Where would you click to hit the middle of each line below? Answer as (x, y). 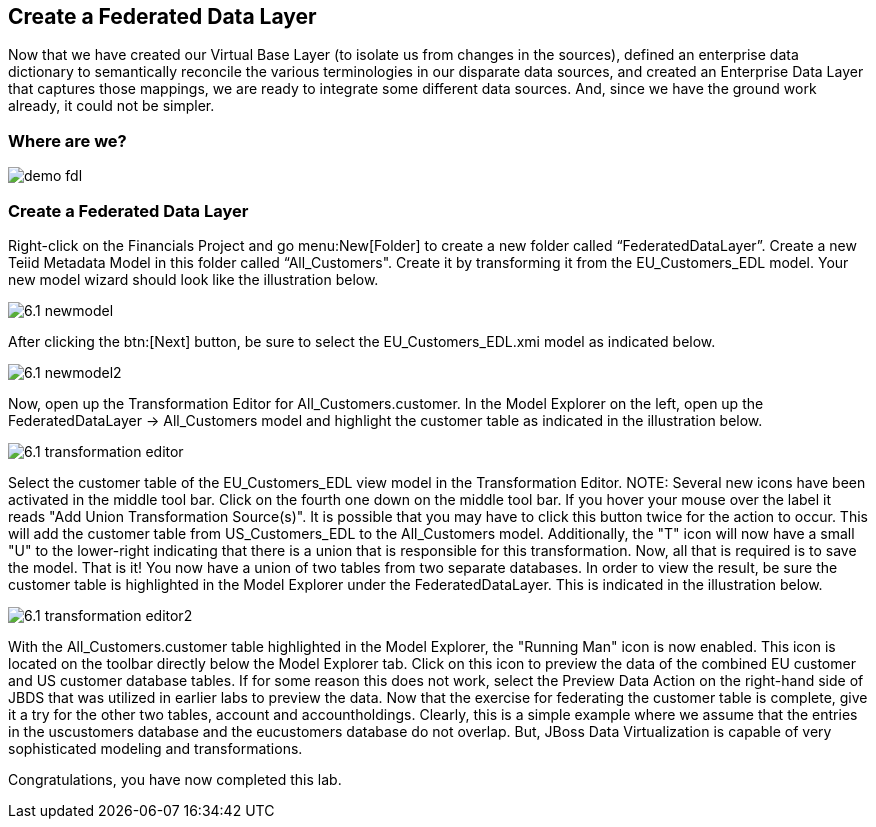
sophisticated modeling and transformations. (155, 748)
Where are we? (67, 140)
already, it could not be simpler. (111, 106)
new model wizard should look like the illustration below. (193, 279)
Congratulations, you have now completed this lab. (175, 779)
